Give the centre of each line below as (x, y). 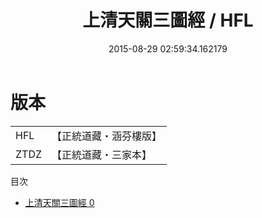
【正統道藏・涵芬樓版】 (107, 136)
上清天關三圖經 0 (59, 202)
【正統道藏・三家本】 (102, 154)
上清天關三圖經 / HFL (168, 20)
